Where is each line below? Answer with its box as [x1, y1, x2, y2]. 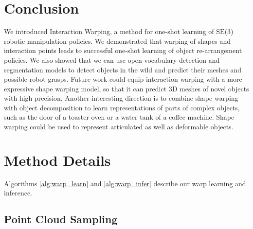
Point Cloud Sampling [4, 211, 118, 227]
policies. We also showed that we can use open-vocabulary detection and [4, 54, 220, 65]
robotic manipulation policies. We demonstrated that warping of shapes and [4, 35, 231, 46]
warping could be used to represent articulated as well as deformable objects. [4, 122, 234, 132]
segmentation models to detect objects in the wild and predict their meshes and [4, 64, 242, 74]
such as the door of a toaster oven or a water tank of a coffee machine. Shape [4, 112, 235, 122]
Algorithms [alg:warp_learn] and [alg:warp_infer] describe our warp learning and [4, 178, 246, 188]
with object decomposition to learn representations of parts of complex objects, [4, 102, 240, 112]
